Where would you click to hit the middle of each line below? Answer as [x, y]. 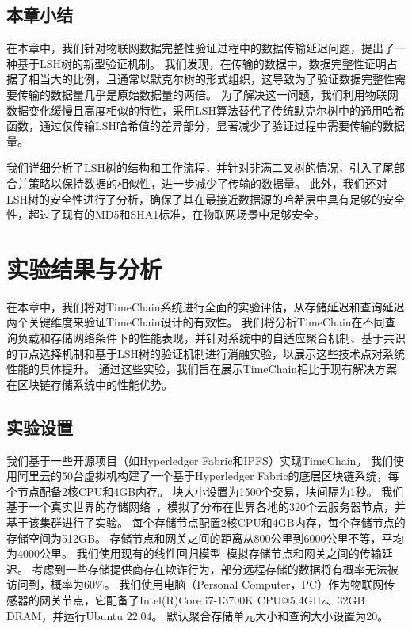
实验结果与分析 [84, 268]
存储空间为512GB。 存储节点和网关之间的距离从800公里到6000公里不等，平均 [205, 538]
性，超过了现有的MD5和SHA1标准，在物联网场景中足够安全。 [166, 214]
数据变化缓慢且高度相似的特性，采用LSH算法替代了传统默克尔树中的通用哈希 [206, 110]
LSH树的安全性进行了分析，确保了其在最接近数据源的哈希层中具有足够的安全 [206, 198]
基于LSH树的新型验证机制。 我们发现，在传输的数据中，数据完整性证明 [202, 63]
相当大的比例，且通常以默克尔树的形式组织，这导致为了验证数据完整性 [211, 79]
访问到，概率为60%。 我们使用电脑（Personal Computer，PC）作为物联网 [195, 584]
